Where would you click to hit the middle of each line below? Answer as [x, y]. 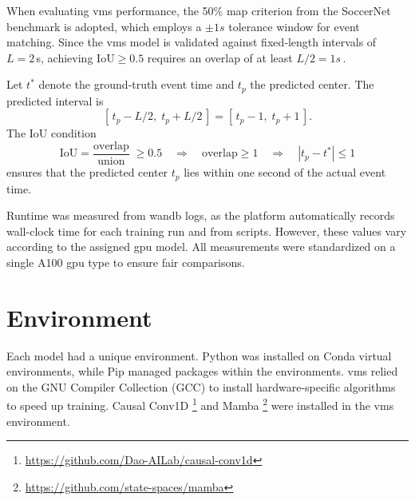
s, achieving [65, 57]
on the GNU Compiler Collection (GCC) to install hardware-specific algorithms [201, 386]
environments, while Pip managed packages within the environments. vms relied [202, 371]
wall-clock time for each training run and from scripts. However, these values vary [207, 231]
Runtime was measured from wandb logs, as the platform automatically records [201, 215]
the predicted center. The [312, 84]
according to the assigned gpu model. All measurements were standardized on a [201, 247]
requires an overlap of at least [220, 57]
